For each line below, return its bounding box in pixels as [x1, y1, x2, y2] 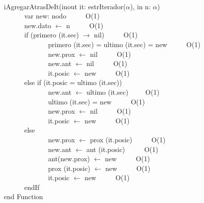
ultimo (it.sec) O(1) [86, 86, 160, 97]
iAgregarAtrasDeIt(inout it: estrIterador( [4, 1, 126, 11]
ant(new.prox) [48, 153, 90, 164]
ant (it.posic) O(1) [86, 144, 158, 154]
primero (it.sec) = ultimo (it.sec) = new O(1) [48, 39, 201, 49]
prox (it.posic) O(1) [90, 134, 166, 144]
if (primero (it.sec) [24, 30, 79, 40]
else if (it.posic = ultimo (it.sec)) [24, 77, 122, 87]
